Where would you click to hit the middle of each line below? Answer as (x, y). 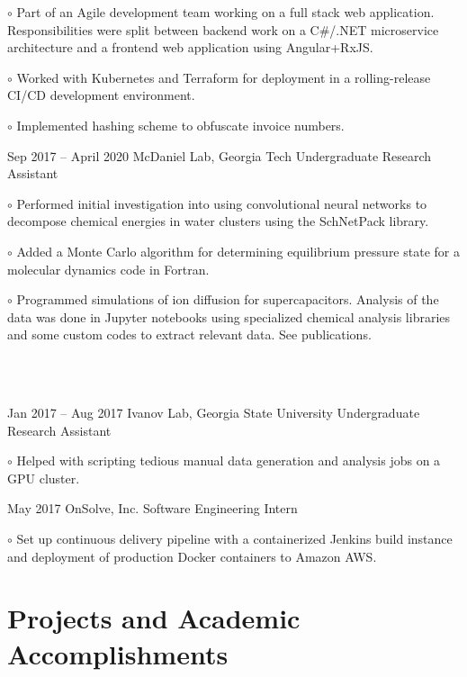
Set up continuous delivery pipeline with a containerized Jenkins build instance (234, 539)
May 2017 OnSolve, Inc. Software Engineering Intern (153, 508)
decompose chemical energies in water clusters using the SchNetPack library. (218, 221)
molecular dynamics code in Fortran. (108, 269)
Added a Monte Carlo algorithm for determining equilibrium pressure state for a (238, 251)
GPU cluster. (44, 478)
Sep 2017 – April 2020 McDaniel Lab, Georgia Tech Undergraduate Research (220, 155)
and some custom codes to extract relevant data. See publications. (189, 334)
